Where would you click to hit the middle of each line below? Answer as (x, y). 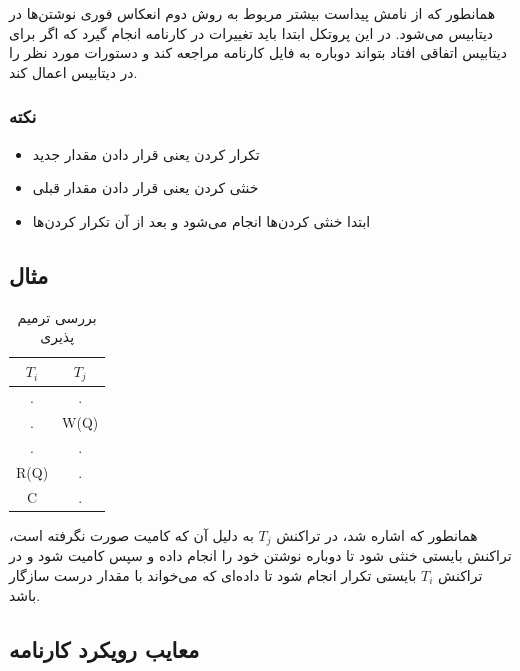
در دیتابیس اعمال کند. (73, 71)
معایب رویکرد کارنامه (104, 648)
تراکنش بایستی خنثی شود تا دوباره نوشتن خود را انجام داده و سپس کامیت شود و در (260, 555)
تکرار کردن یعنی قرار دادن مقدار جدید (146, 153)
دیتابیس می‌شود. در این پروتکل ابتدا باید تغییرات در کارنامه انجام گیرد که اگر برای (251, 32)
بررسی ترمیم (57, 316)
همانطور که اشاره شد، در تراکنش (377, 534)
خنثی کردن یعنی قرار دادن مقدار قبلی (145, 187)
